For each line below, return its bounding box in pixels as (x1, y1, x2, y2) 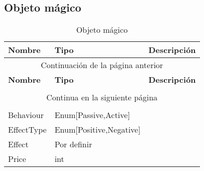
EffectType (8, 124, 47, 136)
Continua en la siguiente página (46, 91, 158, 103)
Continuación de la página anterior (41, 59, 163, 71)
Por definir (54, 138, 92, 150)
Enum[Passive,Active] (54, 109, 130, 121)
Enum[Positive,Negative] (54, 124, 141, 136)
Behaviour (8, 109, 44, 121)
